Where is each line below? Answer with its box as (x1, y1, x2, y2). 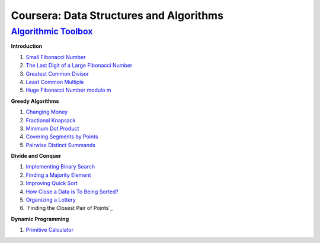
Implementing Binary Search (25, 163, 95, 170)
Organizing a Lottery (25, 196, 76, 203)
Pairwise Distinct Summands (25, 141, 96, 148)
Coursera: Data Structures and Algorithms (11, 9, 223, 22)
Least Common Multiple (25, 78, 84, 85)
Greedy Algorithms (11, 98, 59, 105)
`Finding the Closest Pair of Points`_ (25, 205, 113, 212)
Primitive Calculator (25, 226, 74, 234)
